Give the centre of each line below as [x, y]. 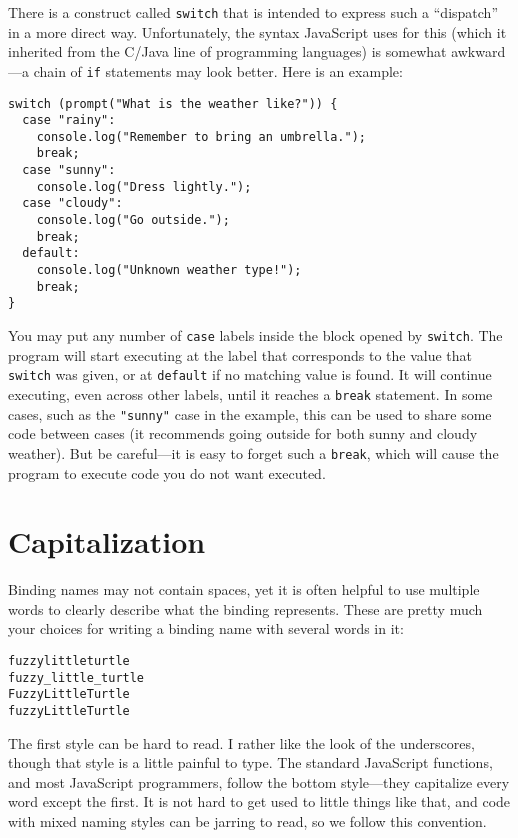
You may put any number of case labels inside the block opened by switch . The [255, 335]
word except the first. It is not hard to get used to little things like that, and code [259, 801]
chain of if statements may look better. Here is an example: [218, 70]
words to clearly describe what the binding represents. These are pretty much [245, 608]
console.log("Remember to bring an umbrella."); [201, 136]
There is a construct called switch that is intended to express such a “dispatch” [253, 12]
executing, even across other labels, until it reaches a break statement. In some [250, 393]
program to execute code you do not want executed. [167, 472]
